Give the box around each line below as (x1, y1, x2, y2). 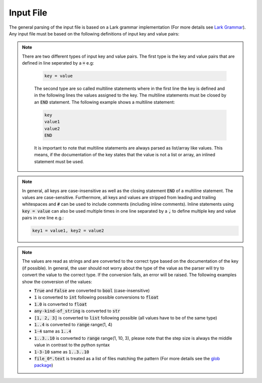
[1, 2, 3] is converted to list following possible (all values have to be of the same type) (34, 315, 217, 320)
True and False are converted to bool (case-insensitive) (34, 288, 150, 294)
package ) (34, 362, 53, 368)
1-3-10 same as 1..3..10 (34, 349, 89, 354)
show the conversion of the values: (22, 279, 92, 284)
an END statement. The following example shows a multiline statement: (34, 99, 175, 105)
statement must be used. (34, 158, 84, 165)
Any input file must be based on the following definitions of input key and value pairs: (9, 31, 180, 36)
